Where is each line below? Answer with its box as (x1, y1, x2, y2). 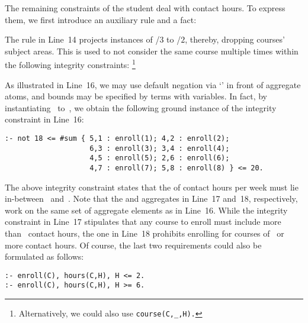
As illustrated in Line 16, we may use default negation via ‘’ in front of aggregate (5, 78, 301, 91)
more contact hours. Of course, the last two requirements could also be (5, 238, 262, 251)
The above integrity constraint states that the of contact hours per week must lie (5, 180, 299, 193)
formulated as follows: (5, 250, 84, 263)
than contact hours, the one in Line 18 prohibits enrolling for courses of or (5, 227, 284, 239)
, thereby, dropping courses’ (185, 33, 285, 46)
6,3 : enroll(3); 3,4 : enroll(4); (89, 144, 230, 153)
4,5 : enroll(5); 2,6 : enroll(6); (89, 154, 230, 163)
